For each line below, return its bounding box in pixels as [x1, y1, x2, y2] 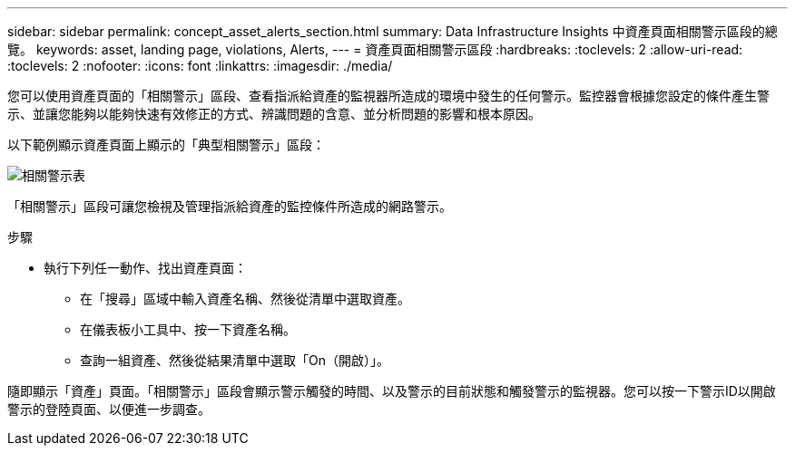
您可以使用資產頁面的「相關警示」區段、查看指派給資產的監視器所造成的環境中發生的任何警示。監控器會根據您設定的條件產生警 [7, 88, 770, 103]
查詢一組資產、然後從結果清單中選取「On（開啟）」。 [80, 352, 389, 368]
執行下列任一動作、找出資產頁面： [44, 260, 247, 275]
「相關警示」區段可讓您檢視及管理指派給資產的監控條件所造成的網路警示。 [7, 198, 452, 214]
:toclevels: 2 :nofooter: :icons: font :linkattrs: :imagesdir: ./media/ [7, 58, 393, 73]
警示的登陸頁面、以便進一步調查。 [7, 401, 211, 417]
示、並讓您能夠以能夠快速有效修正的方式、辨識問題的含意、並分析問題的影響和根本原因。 [7, 106, 541, 121]
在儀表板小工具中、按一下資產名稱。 [80, 322, 296, 337]
